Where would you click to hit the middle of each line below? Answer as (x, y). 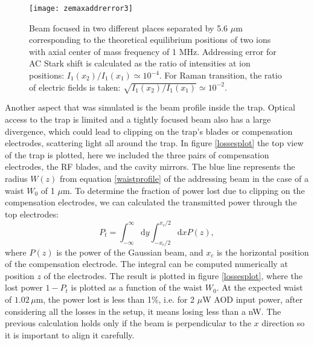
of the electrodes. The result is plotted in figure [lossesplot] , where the (173, 275)
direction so (283, 323)
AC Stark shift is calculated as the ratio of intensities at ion (140, 63)
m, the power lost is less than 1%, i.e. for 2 (115, 299)
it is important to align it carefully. (70, 334)
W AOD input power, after (253, 299)
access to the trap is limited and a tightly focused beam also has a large (138, 119)
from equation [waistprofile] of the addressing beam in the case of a (184, 178)
